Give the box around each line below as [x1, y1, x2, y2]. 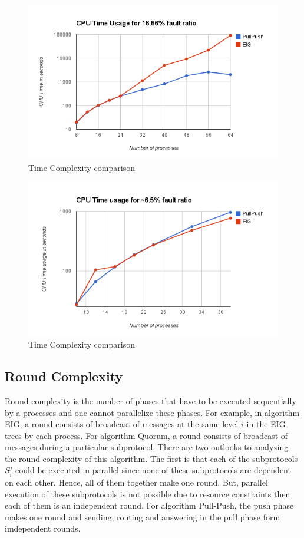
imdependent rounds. [5, 522, 81, 534]
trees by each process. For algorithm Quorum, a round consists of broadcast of [5, 429, 288, 441]
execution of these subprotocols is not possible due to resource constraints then [5, 487, 290, 500]
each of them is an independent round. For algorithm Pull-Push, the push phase [5, 499, 294, 511]
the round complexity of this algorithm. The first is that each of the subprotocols [5, 452, 298, 464]
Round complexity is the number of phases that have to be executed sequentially [5, 394, 296, 407]
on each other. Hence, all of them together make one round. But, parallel [5, 476, 268, 488]
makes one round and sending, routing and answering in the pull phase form [5, 510, 280, 523]
